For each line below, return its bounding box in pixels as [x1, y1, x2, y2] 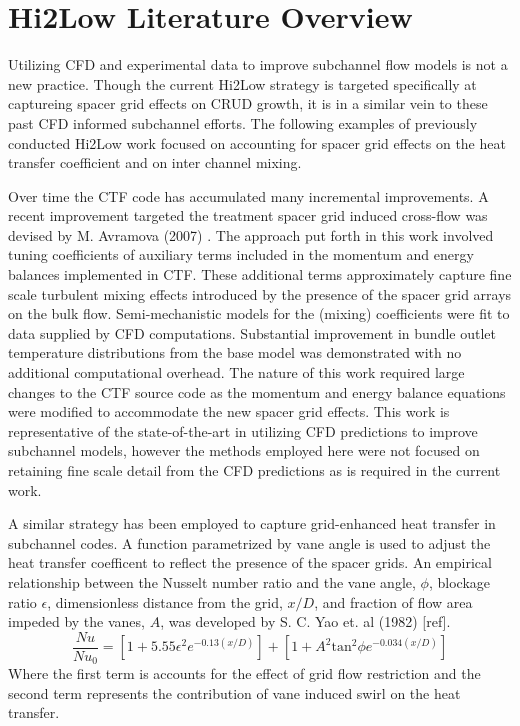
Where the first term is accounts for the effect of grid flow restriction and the [8, 663, 481, 684]
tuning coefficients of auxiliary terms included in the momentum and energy [8, 244, 474, 265]
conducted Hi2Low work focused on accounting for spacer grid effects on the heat [8, 132, 506, 153]
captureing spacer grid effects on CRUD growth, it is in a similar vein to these [8, 93, 488, 114]
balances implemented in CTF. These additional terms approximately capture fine [8, 264, 512, 285]
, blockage [428, 571, 490, 592]
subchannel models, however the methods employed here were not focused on [8, 440, 480, 461]
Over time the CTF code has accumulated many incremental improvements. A [8, 185, 489, 206]
